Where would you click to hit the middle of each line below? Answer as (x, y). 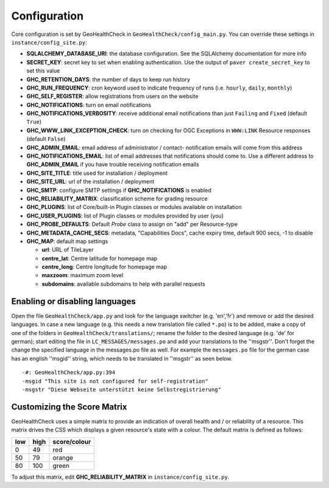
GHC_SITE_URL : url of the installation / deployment (90, 182)
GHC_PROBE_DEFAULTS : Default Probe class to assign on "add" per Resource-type (132, 224)
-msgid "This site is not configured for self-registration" (115, 381)
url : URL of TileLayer (68, 250)
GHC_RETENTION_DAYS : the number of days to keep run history (108, 79)
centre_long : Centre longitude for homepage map (104, 267)
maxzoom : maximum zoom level (83, 275)
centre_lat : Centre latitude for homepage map (100, 258)
